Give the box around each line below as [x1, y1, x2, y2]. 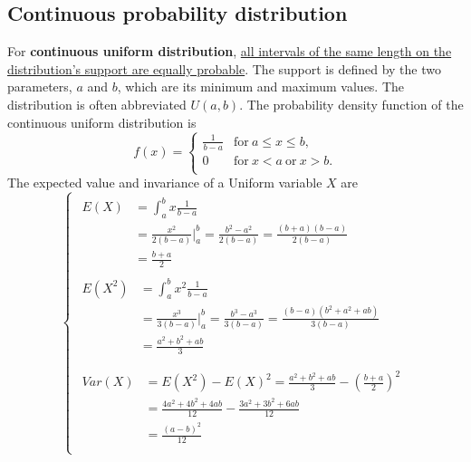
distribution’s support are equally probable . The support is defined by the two [7, 59, 441, 78]
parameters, [7, 77, 72, 96]
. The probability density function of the [239, 94, 464, 113]
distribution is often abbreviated [7, 94, 187, 113]
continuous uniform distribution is [7, 112, 197, 131]
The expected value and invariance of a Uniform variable [7, 173, 322, 192]
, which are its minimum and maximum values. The [117, 77, 405, 96]
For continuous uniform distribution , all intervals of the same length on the [7, 42, 452, 61]
